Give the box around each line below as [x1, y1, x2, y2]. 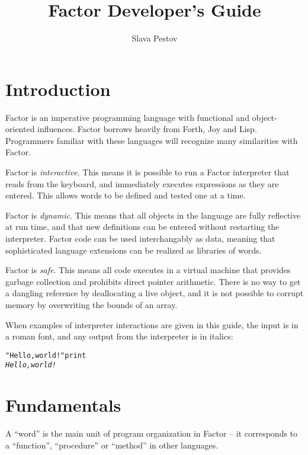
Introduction [5, 76, 111, 101]
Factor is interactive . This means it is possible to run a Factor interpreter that [5, 166, 290, 178]
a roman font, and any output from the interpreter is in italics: [5, 330, 233, 342]
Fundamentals [5, 393, 121, 417]
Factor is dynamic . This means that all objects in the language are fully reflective [5, 209, 301, 221]
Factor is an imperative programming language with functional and [5, 111, 249, 123]
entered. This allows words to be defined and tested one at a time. [5, 189, 246, 201]
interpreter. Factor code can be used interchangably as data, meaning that [5, 232, 275, 244]
